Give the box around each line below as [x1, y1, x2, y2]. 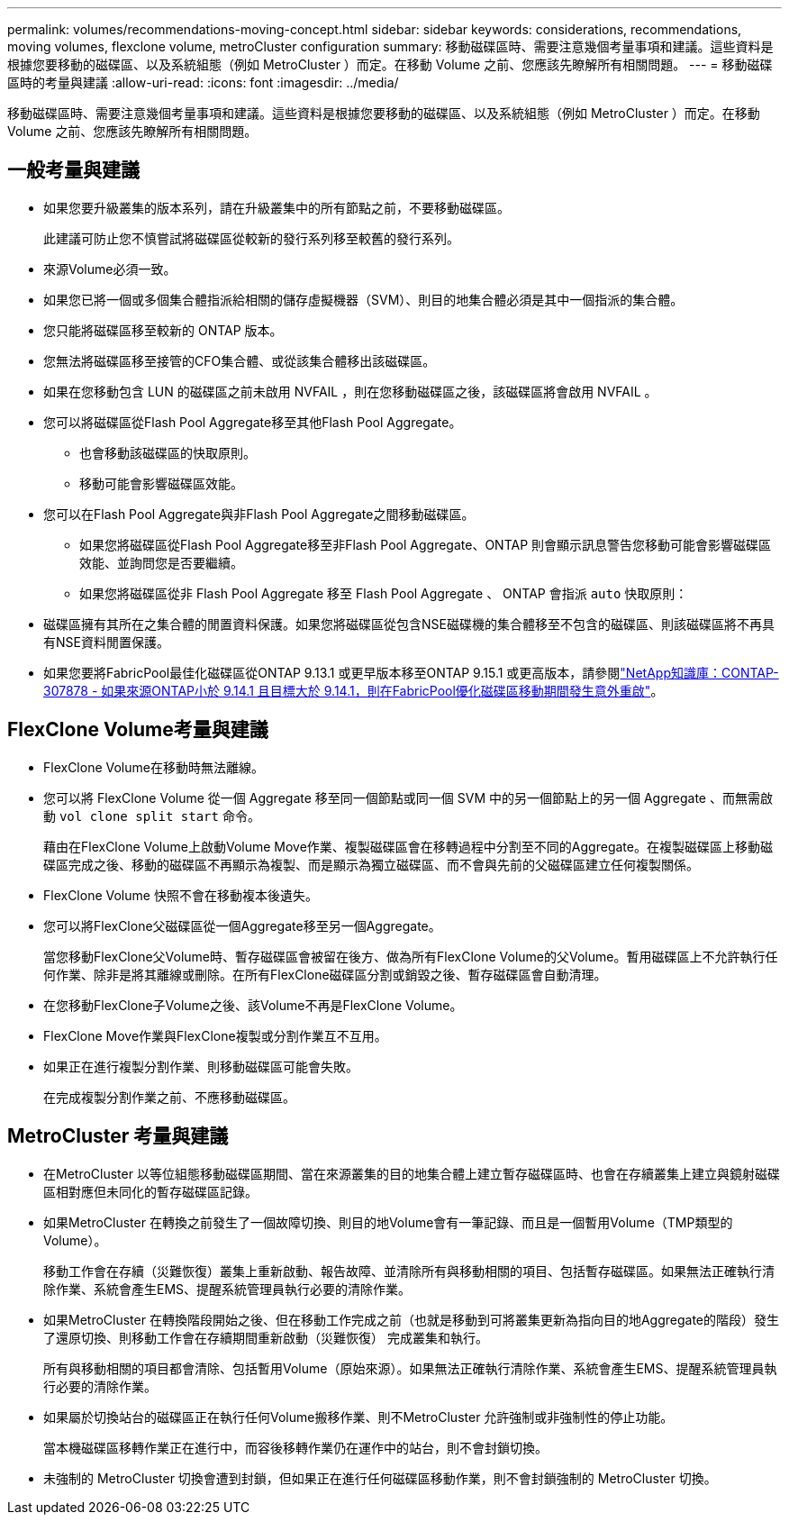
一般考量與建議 [7, 159, 140, 182]
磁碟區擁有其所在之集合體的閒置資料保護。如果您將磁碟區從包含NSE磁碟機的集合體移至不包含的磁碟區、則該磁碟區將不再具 [43, 615, 775, 632]
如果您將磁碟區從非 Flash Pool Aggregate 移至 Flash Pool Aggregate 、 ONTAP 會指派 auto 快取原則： [79, 585, 688, 601]
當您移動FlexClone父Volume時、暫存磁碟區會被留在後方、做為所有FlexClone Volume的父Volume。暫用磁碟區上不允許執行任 [43, 948, 778, 964]
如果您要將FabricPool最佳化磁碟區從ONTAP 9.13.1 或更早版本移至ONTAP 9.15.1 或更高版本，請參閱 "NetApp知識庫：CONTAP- [43, 664, 779, 680]
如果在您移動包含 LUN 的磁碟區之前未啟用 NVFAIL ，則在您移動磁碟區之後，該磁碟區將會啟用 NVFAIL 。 [43, 383, 657, 399]
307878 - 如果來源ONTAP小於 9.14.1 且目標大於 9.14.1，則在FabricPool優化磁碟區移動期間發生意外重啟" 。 [43, 682, 664, 698]
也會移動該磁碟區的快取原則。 [79, 444, 256, 460]
